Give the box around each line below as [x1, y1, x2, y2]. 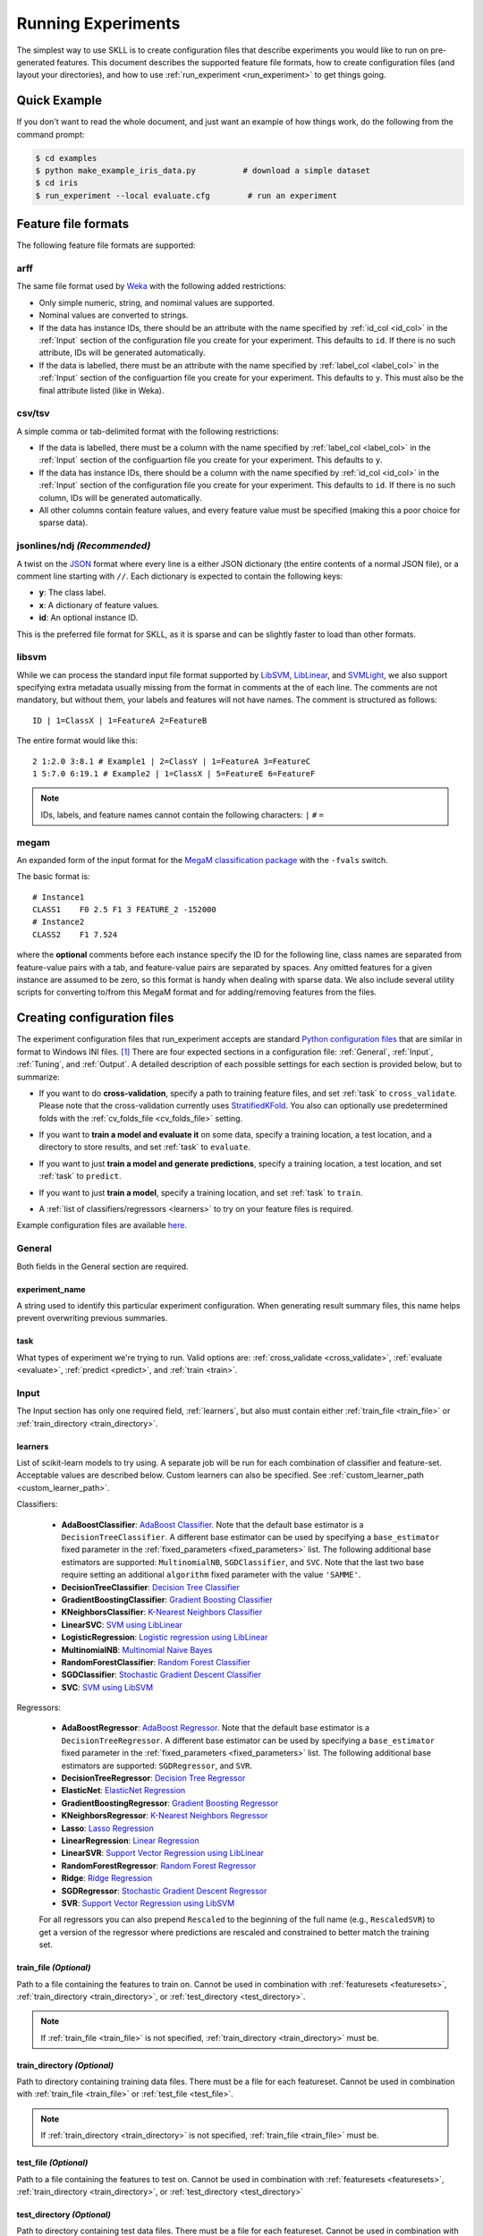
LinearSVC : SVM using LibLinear [61, 1619, 183, 1630]
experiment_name [16, 1283, 86, 1294]
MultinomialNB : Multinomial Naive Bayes [61, 1644, 213, 1655]
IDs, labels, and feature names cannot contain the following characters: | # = [40, 809, 325, 820]
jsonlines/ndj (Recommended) [16, 539, 151, 552]
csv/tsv [16, 407, 50, 419]
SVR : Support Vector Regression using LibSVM [61, 1897, 235, 1909]
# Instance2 [32, 917, 85, 927]
